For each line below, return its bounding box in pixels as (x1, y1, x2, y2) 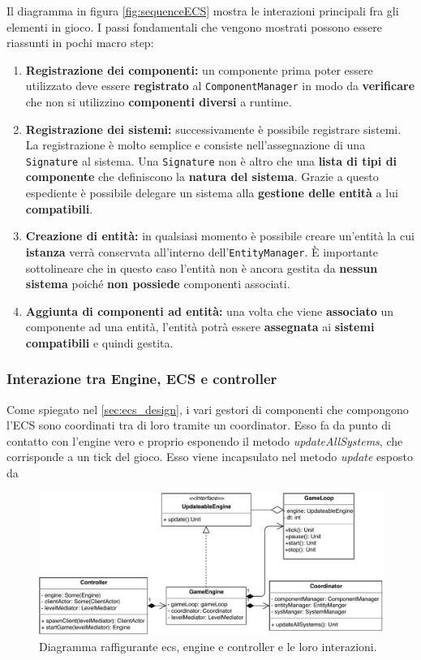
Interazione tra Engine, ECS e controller (6, 369, 277, 389)
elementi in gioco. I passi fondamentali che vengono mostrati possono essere (6, 18, 382, 35)
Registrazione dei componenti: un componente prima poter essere (25, 61, 373, 78)
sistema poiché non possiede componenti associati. (25, 275, 290, 292)
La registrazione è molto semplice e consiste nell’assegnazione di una (25, 136, 366, 153)
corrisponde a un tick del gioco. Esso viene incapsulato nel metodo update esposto (6, 448, 413, 465)
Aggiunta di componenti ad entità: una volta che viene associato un (25, 302, 394, 319)
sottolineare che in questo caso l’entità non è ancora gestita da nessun (25, 259, 378, 276)
